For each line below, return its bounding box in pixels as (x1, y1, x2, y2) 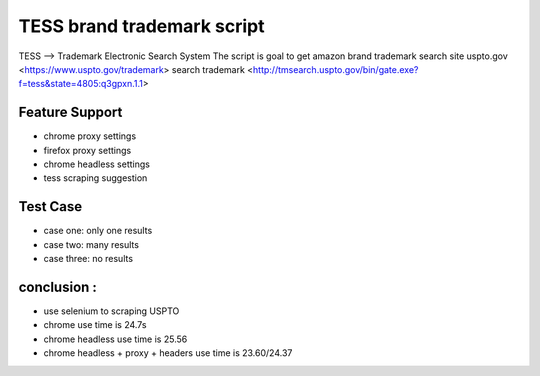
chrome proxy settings (43, 130, 137, 142)
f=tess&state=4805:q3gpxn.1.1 (18, 78, 144, 90)
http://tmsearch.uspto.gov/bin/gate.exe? (252, 63, 419, 75)
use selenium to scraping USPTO (43, 305, 180, 317)
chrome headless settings (43, 158, 150, 170)
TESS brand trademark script (18, 15, 265, 37)
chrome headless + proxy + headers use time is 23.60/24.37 (43, 347, 293, 359)
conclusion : (18, 278, 97, 295)
